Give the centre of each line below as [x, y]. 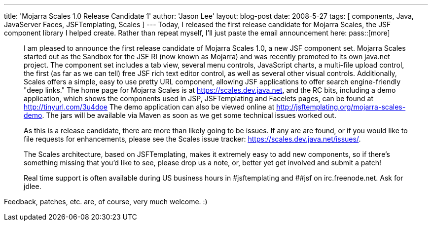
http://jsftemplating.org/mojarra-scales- [341, 107]
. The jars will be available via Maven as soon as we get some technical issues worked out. [189, 115]
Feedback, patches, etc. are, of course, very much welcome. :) [106, 202]
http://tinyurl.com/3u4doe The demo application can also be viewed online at [149, 107]
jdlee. [33, 186]
